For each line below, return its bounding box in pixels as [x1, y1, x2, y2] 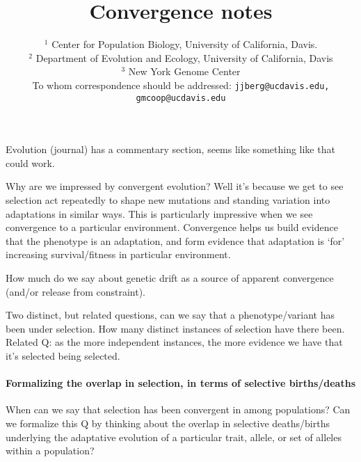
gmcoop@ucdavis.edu [136, 93, 226, 103]
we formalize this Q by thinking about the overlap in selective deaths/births [6, 415, 330, 430]
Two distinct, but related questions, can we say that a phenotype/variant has [6, 308, 335, 322]
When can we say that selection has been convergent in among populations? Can [6, 402, 351, 417]
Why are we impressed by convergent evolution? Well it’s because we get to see [6, 179, 344, 193]
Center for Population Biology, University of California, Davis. [51, 37, 318, 51]
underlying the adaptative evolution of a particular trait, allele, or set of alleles [6, 429, 342, 444]
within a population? [6, 443, 95, 458]
